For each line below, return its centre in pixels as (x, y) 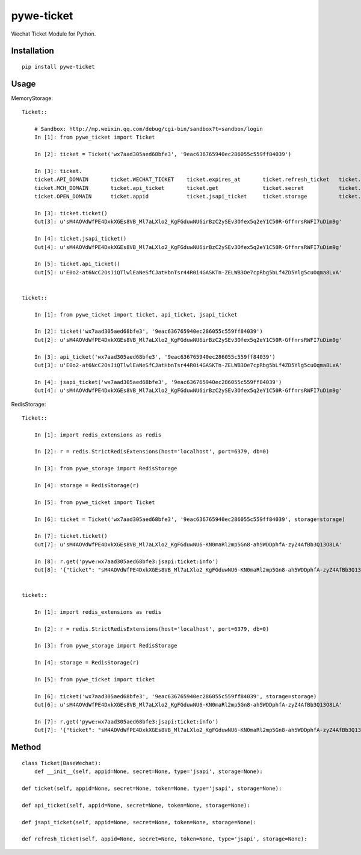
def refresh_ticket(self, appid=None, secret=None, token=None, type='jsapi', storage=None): (165, 839)
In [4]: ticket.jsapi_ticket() (80, 239)
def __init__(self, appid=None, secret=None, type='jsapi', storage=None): (148, 771)
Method (26, 747)
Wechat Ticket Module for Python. (54, 34)
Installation (32, 51)
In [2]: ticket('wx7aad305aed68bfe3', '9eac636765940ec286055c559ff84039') (148, 331)
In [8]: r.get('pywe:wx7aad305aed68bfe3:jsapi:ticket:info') (126, 561)
